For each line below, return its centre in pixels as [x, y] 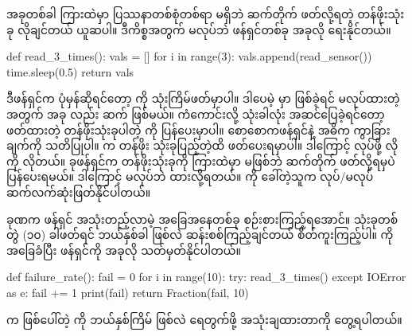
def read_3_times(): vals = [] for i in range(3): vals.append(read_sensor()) [189, 56]
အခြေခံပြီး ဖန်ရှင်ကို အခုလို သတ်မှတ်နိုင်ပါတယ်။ [124, 250]
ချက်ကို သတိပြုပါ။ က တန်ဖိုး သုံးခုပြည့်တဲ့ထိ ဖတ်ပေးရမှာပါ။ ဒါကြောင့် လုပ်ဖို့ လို [202, 145]
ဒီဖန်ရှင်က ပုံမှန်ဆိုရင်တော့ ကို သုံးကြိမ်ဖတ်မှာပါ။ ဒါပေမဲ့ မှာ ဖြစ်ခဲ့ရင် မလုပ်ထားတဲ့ [203, 98]
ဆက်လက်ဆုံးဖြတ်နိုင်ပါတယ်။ [79, 191]
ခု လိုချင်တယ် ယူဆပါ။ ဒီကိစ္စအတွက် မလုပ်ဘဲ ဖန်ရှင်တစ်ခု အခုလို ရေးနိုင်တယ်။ [199, 29]
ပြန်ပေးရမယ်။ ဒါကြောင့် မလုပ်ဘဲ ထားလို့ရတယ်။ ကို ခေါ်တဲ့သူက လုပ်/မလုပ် [190, 176]
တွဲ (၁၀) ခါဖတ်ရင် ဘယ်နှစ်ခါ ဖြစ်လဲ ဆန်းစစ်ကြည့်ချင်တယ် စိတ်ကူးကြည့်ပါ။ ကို [200, 234]
